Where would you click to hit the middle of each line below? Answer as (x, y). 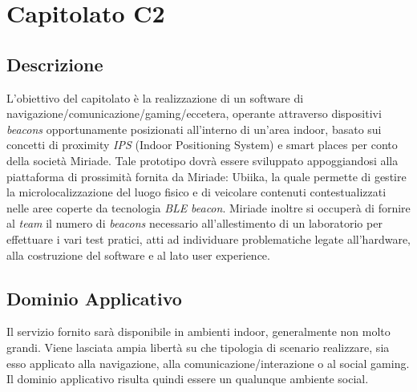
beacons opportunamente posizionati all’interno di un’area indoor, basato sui (194, 129)
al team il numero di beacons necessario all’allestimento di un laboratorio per (194, 223)
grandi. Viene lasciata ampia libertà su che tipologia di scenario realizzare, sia (198, 347)
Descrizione (55, 64)
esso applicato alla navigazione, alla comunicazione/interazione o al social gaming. (208, 363)
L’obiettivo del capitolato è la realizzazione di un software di (155, 97)
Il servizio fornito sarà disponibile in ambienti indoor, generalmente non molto (198, 331)
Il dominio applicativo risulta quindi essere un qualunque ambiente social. (188, 379)
